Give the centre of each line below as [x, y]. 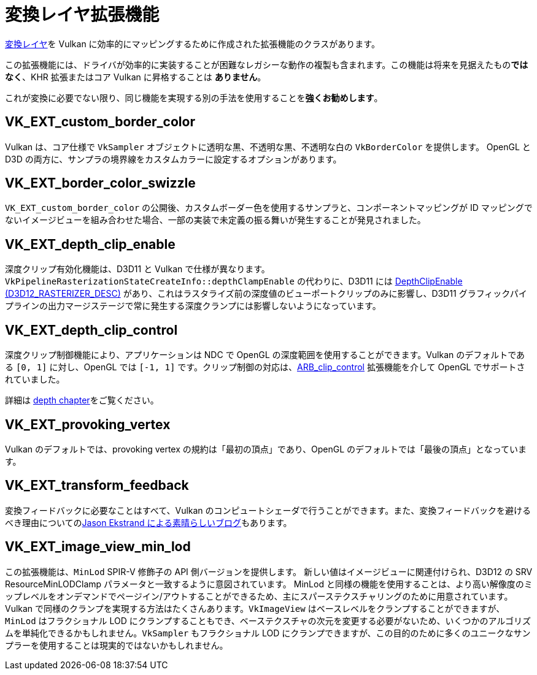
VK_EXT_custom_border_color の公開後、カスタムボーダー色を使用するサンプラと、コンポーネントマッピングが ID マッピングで [269, 208]
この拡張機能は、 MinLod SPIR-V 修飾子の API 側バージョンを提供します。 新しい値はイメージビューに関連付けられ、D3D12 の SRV [269, 571]
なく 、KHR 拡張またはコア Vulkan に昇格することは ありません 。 [136, 77]
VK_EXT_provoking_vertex [88, 424]
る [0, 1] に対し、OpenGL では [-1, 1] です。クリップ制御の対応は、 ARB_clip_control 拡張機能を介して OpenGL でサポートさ [265, 367]
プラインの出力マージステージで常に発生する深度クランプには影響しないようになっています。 [193, 306]
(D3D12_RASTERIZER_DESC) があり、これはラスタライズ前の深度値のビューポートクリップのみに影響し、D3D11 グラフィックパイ [266, 294]
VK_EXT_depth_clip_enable [90, 244]
